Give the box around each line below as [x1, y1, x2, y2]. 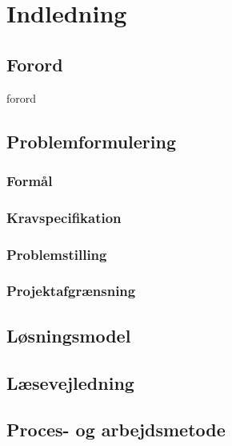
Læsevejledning [6, 370, 134, 395]
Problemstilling [6, 244, 107, 264]
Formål [6, 170, 53, 190]
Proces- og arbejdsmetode [6, 417, 226, 442]
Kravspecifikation [6, 207, 122, 227]
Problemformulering [6, 128, 177, 153]
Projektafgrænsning [6, 281, 136, 301]
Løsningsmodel [6, 322, 131, 347]
